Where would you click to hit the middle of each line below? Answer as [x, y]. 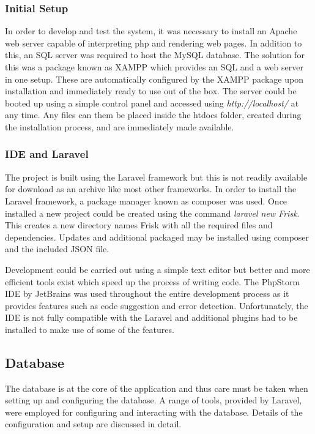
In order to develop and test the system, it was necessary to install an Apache [151, 31]
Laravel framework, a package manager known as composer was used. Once [146, 200]
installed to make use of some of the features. [90, 329]
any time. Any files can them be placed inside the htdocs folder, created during [153, 115]
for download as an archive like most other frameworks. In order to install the [151, 189]
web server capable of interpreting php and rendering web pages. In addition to [154, 43]
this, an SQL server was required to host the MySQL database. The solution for [155, 55]
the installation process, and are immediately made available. [120, 126]
